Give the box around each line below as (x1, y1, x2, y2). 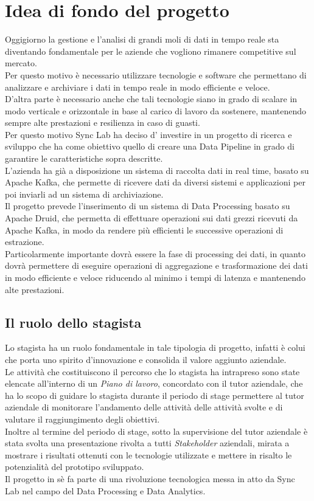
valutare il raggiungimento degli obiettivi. (5, 412, 160, 425)
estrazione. (5, 235, 44, 248)
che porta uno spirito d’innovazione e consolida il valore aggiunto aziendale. (5, 353, 287, 365)
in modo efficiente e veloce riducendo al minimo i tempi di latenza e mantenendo (5, 271, 305, 283)
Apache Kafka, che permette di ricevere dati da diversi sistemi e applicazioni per (5, 176, 305, 188)
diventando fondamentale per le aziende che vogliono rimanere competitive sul (5, 44, 296, 57)
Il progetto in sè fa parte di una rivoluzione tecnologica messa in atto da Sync (5, 472, 295, 485)
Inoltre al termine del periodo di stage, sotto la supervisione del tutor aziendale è (5, 424, 308, 437)
